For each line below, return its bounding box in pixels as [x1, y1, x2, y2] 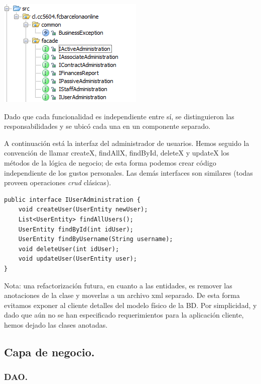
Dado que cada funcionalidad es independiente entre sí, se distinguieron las [4, 111, 234, 121]
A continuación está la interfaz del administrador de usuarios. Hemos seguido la [4, 137, 249, 148]
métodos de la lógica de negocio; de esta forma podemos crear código [4, 157, 216, 168]
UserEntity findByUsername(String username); [18, 236, 173, 243]
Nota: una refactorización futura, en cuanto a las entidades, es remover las [4, 280, 232, 290]
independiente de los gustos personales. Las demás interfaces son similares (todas [4, 167, 253, 178]
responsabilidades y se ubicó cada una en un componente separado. [4, 121, 211, 131]
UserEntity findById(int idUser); [18, 225, 134, 233]
